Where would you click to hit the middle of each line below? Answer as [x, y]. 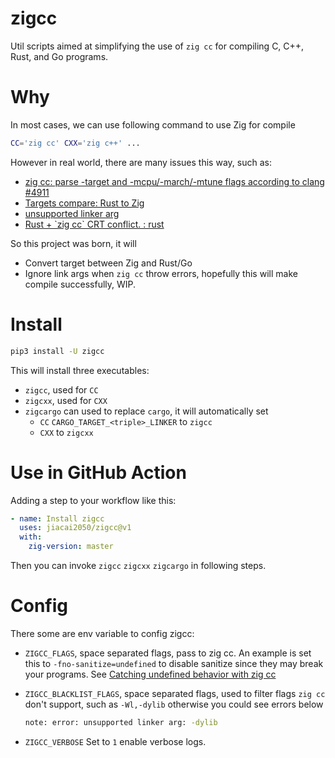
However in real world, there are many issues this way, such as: [141, 162]
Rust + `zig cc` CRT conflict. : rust [94, 224]
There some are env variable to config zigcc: [102, 633]
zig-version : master [71, 547]
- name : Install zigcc [57, 518]
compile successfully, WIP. [80, 284]
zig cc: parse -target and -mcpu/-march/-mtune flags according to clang [174, 181]
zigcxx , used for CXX [66, 400]
